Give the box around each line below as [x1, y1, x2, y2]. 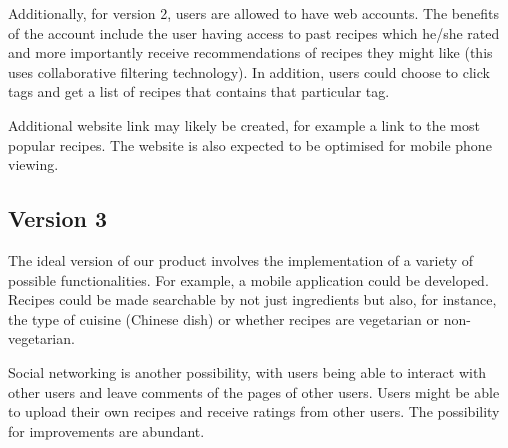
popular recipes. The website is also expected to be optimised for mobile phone [8, 134, 492, 155]
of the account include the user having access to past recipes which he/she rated [8, 22, 500, 43]
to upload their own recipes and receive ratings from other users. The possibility [8, 401, 500, 422]
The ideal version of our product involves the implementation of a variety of [8, 249, 474, 270]
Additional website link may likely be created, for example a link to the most [8, 114, 480, 135]
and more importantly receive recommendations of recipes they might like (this [8, 42, 493, 63]
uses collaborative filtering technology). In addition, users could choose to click [8, 61, 490, 82]
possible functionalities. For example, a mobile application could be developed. [8, 269, 489, 290]
